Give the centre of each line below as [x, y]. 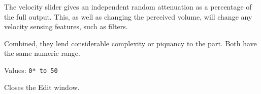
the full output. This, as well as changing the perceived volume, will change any [128, 16]
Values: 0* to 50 [31, 70]
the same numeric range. [42, 53]
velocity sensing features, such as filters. [66, 26]
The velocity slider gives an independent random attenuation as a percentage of [128, 7]
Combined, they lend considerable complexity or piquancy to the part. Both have [130, 43]
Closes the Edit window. [42, 87]
